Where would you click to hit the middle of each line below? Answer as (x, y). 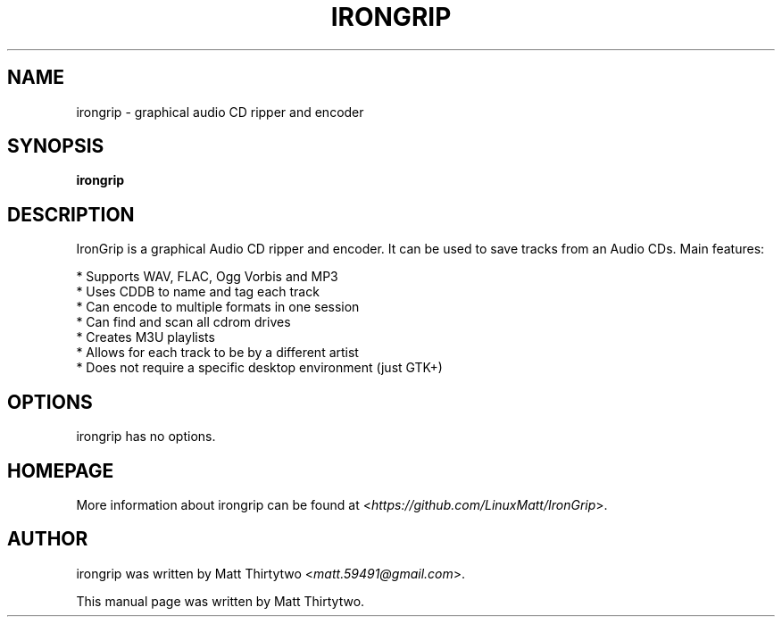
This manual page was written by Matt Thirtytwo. (220, 601)
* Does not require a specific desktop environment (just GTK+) (259, 368)
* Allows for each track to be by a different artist (217, 353)
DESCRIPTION (71, 214)
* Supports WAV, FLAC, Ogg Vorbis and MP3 (207, 277)
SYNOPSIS (56, 146)
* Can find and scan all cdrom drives (183, 322)
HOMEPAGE (61, 470)
